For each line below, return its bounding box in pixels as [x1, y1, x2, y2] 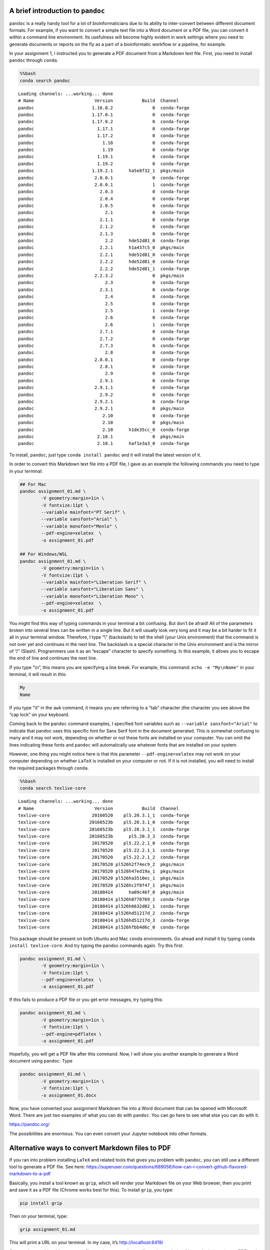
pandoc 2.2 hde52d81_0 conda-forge [18, 238, 189, 243]
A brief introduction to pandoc [9, 6, 105, 15]
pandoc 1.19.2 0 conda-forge [18, 160, 189, 166]
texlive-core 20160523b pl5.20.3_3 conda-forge [18, 833, 189, 839]
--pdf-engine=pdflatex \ [40, 1031, 102, 1037]
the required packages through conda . [9, 765, 89, 771]
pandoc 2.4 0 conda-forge [18, 294, 189, 299]
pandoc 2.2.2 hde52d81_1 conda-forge [18, 265, 189, 271]
